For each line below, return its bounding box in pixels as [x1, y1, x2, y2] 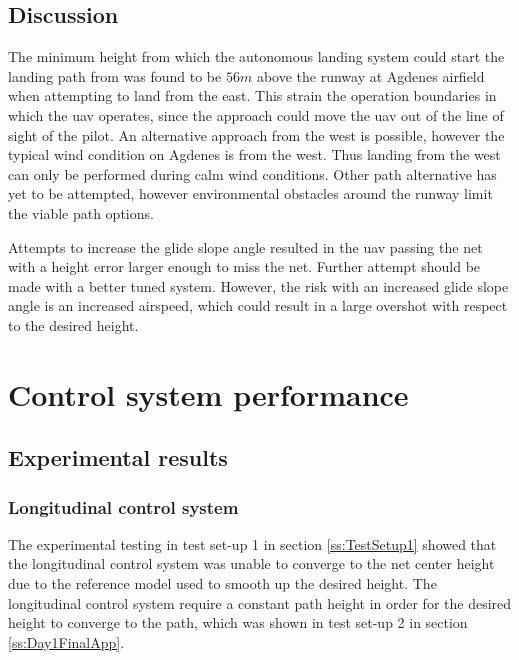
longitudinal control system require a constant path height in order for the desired [8, 592, 512, 613]
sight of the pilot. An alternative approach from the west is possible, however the [8, 124, 505, 145]
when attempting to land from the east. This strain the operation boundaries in [8, 85, 497, 106]
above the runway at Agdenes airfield [256, 65, 485, 86]
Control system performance [8, 373, 409, 414]
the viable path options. [8, 202, 154, 223]
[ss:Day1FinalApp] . [8, 631, 125, 652]
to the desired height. [8, 314, 139, 335]
